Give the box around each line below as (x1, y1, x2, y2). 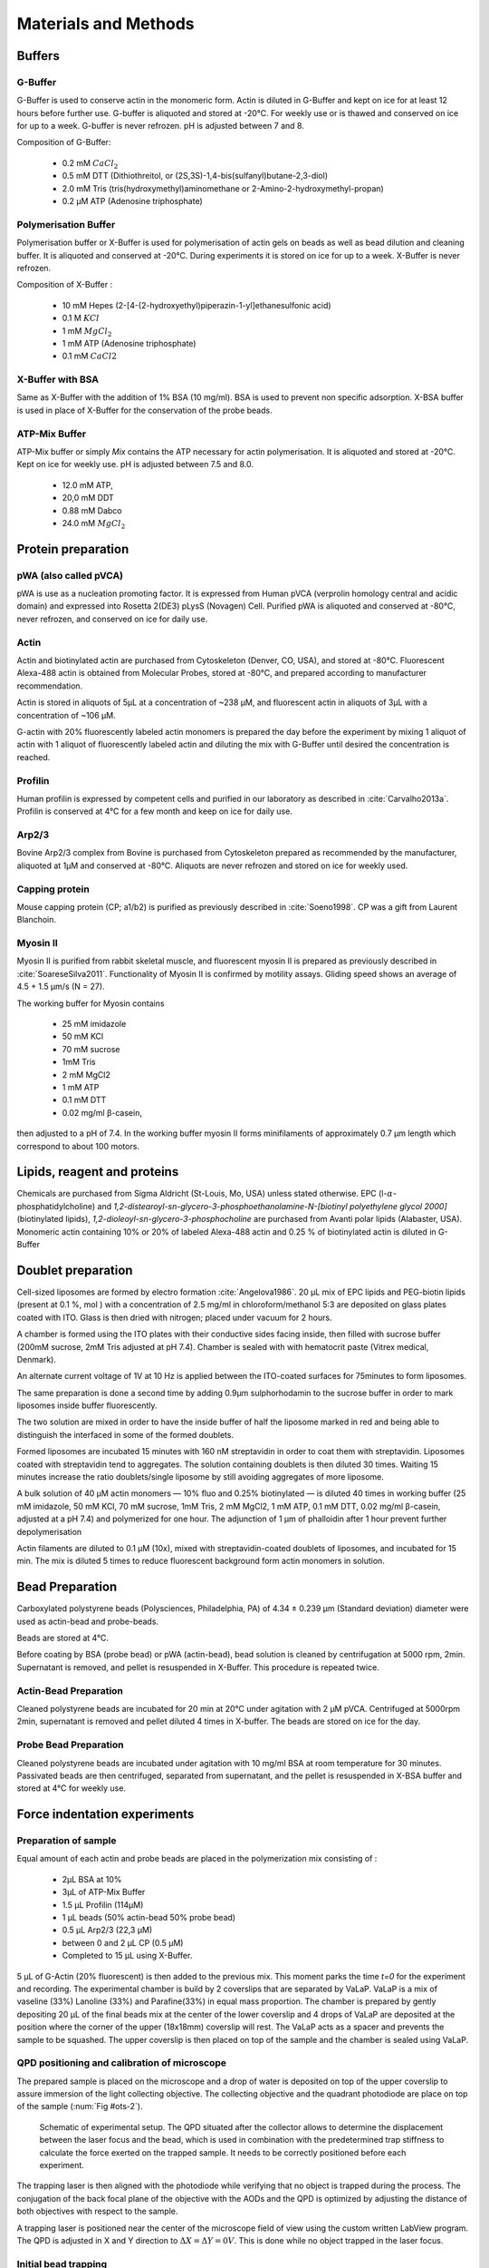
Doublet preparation (16, 1262, 133, 1278)
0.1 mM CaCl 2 (62, 350, 118, 362)
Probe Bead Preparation (16, 1738, 124, 1751)
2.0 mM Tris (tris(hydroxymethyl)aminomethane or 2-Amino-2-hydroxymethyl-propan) (62, 182, 384, 194)
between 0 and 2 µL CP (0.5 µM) (62, 1937, 184, 1948)
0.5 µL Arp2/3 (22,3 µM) (62, 1924, 153, 1936)
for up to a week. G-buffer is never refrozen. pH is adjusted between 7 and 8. (16, 121, 305, 132)
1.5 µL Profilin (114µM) (62, 1899, 144, 1910)
